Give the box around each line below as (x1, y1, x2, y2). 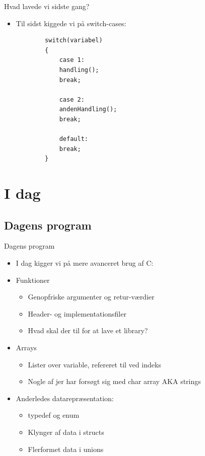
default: (59, 135, 88, 143)
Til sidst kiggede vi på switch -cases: (16, 18, 126, 28)
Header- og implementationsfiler (28, 308, 126, 319)
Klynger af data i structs (28, 427, 104, 437)
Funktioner (16, 274, 50, 285)
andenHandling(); (59, 106, 117, 113)
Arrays (16, 342, 37, 353)
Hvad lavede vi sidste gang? (4, 1, 90, 11)
